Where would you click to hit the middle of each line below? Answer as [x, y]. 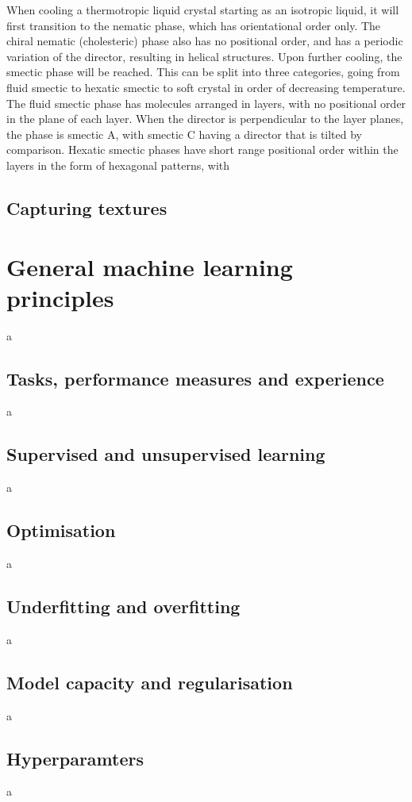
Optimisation [61, 530]
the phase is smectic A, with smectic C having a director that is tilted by [185, 134]
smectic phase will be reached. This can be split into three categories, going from [203, 72]
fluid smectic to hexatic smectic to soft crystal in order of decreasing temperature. [206, 87]
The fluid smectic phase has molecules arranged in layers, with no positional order [206, 103]
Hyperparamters [75, 758]
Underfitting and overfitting [123, 606]
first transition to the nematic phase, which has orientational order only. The [194, 25]
